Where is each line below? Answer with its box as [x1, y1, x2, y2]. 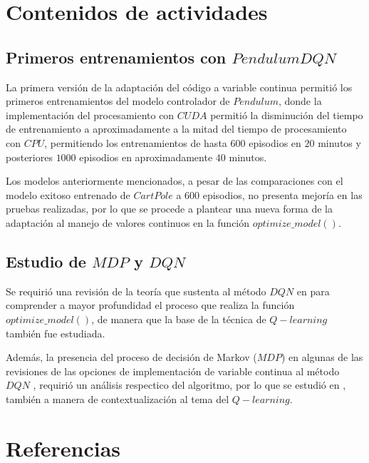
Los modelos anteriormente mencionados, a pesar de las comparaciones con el [6, 173, 343, 188]
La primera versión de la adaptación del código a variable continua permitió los [6, 79, 353, 94]
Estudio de [6, 250, 86, 272]
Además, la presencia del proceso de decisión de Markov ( [6, 350, 257, 365]
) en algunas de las [281, 350, 363, 365]
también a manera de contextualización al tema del [6, 391, 229, 406]
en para [296, 283, 330, 298]
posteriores [6, 149, 53, 164]
